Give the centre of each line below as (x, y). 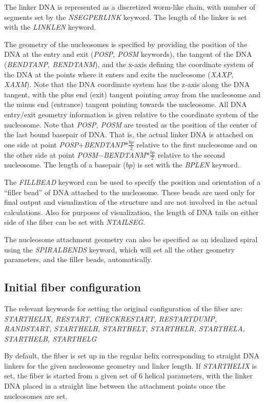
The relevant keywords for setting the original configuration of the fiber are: (123, 308)
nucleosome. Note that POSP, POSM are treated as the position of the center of (131, 124)
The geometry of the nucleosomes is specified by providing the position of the (126, 44)
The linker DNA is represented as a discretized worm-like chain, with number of (130, 7)
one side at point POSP (42, 144)
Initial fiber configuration (73, 287)
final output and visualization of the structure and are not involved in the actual (131, 202)
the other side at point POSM (51, 154)
